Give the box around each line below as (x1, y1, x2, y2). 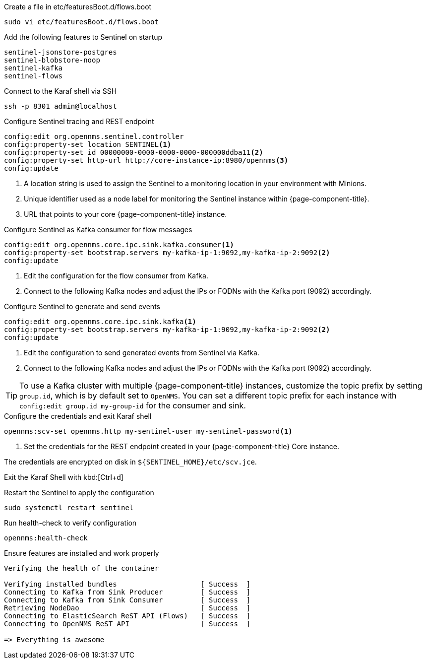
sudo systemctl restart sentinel (4, 504, 134, 512)
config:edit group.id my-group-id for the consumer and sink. (19, 400, 246, 410)
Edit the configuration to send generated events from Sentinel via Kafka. (24, 348, 259, 357)
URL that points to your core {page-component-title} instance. (24, 210, 227, 218)
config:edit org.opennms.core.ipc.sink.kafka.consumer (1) (4, 241, 234, 249)
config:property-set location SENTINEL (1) (4, 140, 172, 148)
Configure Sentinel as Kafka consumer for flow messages (4, 225, 192, 234)
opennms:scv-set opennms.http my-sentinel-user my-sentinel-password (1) (4, 427, 293, 435)
